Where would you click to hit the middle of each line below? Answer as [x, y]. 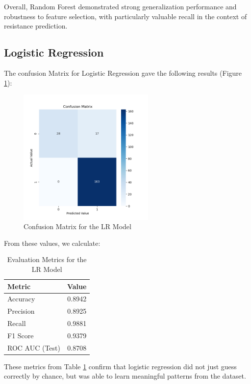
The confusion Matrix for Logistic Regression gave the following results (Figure [123, 73]
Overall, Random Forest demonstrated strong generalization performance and [120, 6]
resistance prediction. [36, 26]
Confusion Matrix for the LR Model [77, 226]
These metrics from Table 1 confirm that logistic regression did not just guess [120, 366]
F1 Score [21, 335]
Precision [21, 311]
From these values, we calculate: [52, 243]
